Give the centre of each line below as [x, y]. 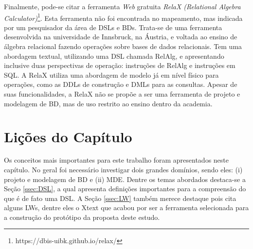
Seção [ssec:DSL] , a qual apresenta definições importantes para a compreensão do [125, 189]
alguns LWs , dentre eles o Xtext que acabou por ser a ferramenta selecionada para [126, 207]
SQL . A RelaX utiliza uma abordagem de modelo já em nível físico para [111, 75]
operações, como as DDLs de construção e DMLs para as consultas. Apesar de [121, 84]
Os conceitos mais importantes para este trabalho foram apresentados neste [116, 160]
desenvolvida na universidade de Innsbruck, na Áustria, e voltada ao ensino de [121, 37]
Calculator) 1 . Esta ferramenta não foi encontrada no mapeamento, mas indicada [123, 17]
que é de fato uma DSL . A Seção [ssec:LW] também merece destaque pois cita [120, 198]
